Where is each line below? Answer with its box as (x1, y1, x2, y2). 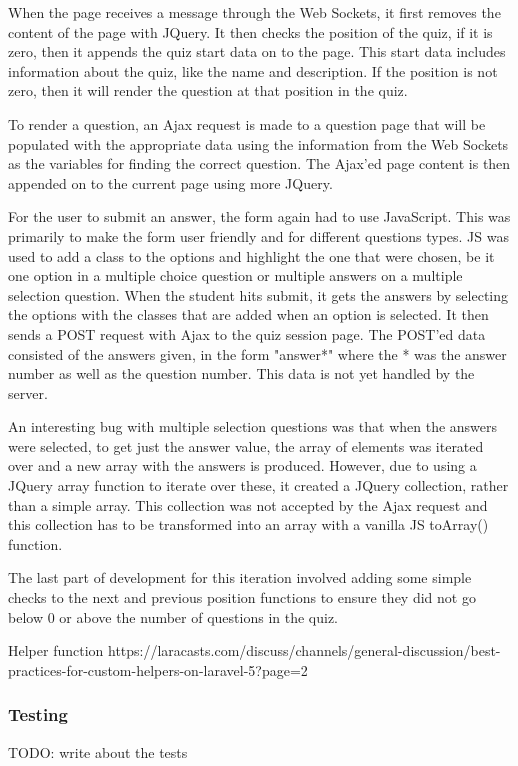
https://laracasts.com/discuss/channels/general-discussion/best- (108, 640, 501, 661)
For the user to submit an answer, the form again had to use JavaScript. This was (8, 206, 511, 227)
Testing (8, 702, 68, 727)
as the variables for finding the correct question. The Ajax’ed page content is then (8, 153, 511, 174)
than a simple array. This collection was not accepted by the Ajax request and (8, 494, 488, 515)
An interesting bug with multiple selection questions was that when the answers (8, 416, 498, 437)
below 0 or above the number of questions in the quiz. (8, 606, 339, 627)
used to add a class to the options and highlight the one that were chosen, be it (8, 245, 495, 266)
